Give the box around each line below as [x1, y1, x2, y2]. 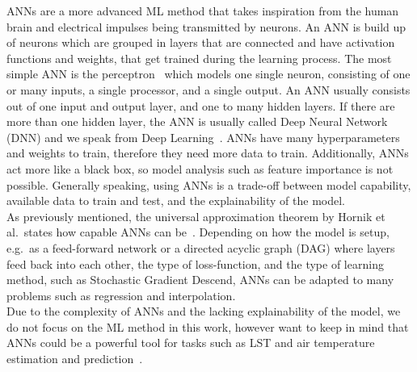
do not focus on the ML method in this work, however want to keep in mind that [6, 318, 409, 335]
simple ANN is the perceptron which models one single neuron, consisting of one [6, 65, 411, 82]
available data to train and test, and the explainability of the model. [6, 192, 345, 209]
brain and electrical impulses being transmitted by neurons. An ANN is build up [6, 18, 406, 35]
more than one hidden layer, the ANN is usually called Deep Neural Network [6, 113, 388, 130]
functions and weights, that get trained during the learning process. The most [6, 49, 392, 66]
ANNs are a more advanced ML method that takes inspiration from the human [6, 2, 399, 19]
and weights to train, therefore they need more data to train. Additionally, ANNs [6, 144, 409, 161]
